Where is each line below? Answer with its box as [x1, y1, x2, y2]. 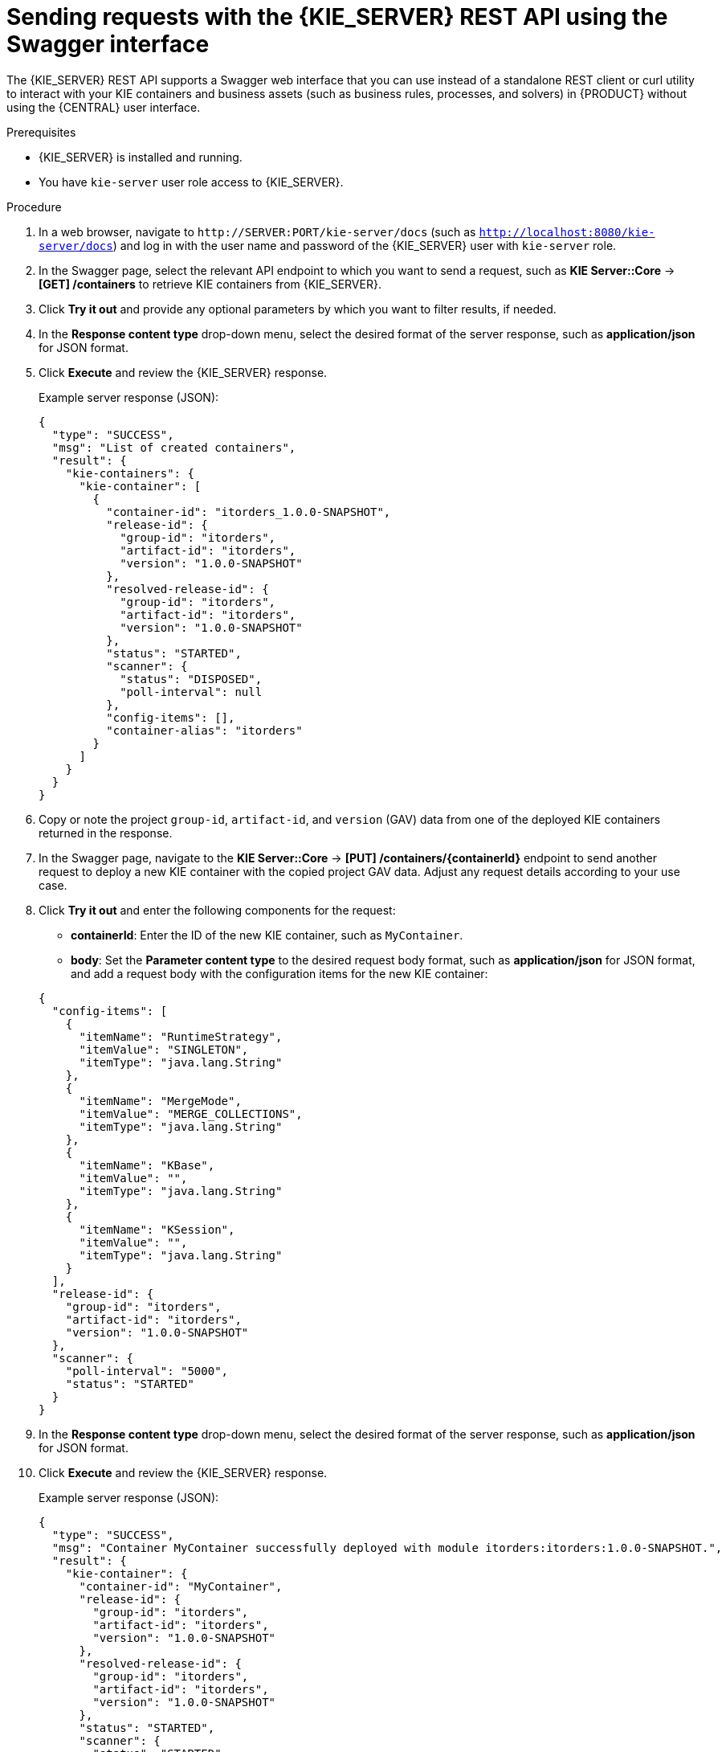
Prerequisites [6, 125, 76, 139]
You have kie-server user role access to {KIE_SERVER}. [39, 174, 344, 189]
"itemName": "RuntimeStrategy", [79, 1030, 283, 1043]
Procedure [6, 199, 62, 214]
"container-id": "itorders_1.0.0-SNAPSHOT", [106, 505, 391, 518]
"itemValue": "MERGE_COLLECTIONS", [79, 1107, 303, 1120]
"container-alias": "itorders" [106, 723, 303, 737]
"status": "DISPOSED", [120, 672, 263, 686]
